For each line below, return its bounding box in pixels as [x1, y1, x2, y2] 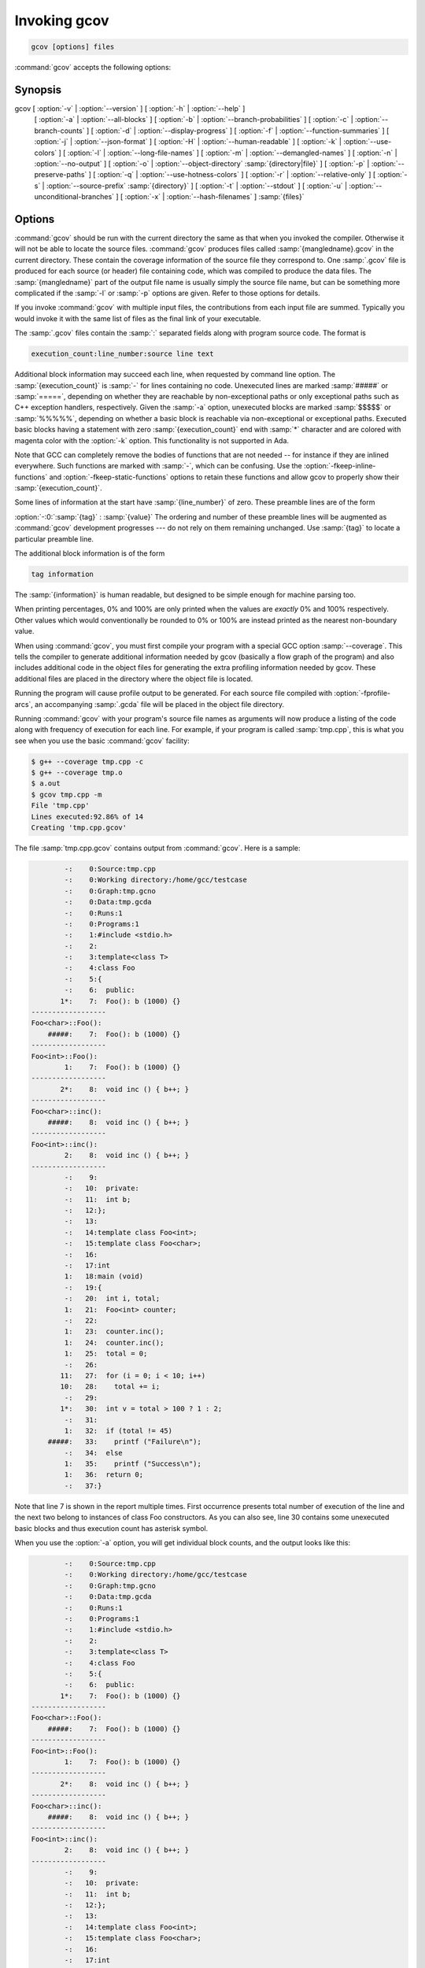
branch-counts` [34, 126, 85, 135]
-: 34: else [64, 1448, 124, 1457]
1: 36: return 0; [64, 1470, 144, 1479]
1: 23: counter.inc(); [64, 1327, 164, 1336]
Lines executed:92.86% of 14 [31, 812, 144, 821]
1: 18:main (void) [64, 1272, 144, 1281]
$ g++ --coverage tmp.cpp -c [31, 756, 144, 766]
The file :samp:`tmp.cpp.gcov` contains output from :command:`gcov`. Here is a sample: [14, 843, 301, 853]
